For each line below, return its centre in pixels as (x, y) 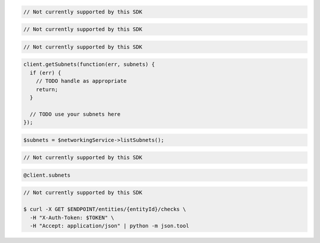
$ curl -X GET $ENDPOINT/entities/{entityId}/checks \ (105, 209)
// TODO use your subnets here (75, 114)
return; (47, 89)
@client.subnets (47, 175)
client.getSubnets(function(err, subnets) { (89, 64)
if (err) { (46, 73)
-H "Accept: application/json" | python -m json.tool (110, 226)
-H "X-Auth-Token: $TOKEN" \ (72, 218)
